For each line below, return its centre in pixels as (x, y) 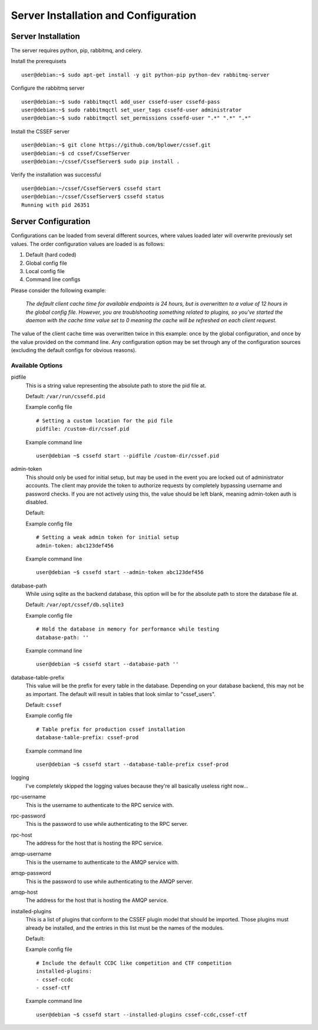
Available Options (37, 365)
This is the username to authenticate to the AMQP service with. (102, 862)
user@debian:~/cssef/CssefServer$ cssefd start (91, 188)
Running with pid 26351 (56, 205)
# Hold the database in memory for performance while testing (128, 629)
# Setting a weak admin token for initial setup (107, 537)
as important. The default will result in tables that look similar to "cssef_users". (121, 694)
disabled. (37, 502)
